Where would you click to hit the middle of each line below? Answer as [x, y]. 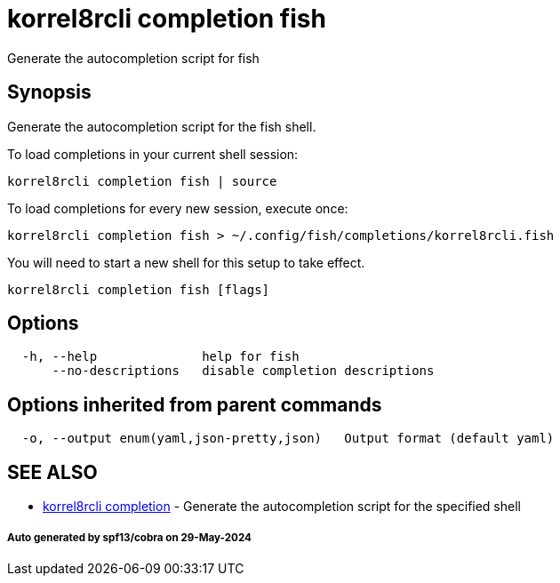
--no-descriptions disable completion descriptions [243, 371]
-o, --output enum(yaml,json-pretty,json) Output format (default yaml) [288, 439]
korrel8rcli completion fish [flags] [139, 289]
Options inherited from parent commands [195, 404]
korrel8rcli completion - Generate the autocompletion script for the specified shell [282, 507]
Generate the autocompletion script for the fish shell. [162, 126]
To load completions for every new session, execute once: [178, 208]
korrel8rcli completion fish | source [142, 181]
